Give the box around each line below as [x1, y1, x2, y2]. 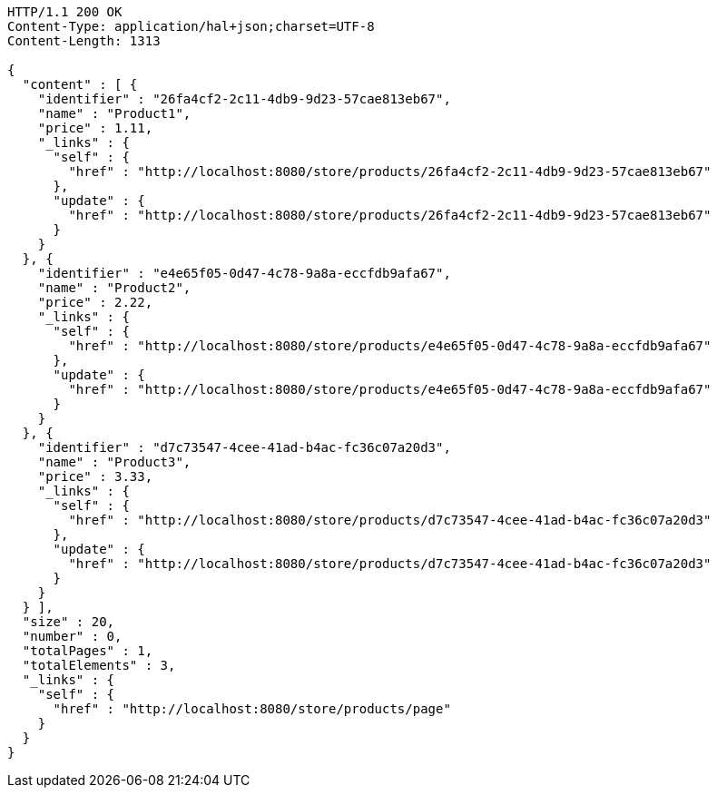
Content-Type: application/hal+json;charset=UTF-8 [7, 19, 375, 34]
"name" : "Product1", [37, 106, 192, 121]
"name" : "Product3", [37, 455, 192, 469]
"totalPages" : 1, [22, 643, 153, 658]
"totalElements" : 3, [22, 658, 176, 672]
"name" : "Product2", [37, 280, 192, 295]
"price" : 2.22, [37, 295, 153, 309]
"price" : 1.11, [37, 121, 153, 135]
